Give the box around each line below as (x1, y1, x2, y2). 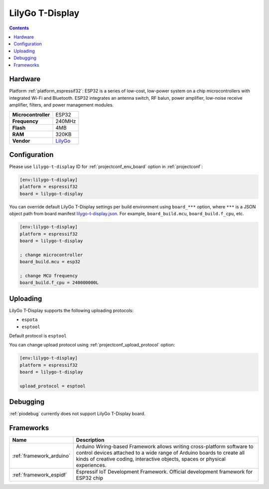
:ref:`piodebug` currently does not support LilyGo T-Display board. (9, 411, 145, 417)
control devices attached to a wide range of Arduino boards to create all (76, 449, 245, 456)
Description (76, 437, 105, 444)
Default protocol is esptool (9, 333, 67, 339)
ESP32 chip (76, 475, 103, 482)
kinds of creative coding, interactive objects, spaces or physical (76, 456, 226, 463)
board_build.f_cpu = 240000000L (19, 280, 99, 286)
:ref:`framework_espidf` (12, 472, 68, 479)
